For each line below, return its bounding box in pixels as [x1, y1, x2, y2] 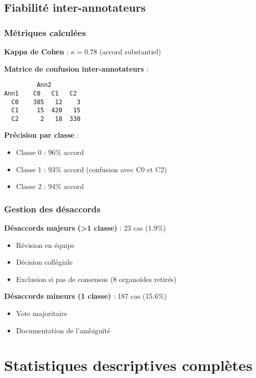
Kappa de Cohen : [4, 46, 69, 56]
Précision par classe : [4, 130, 79, 140]
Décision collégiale [16, 257, 73, 267]
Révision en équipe [16, 239, 75, 250]
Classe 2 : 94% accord [16, 181, 84, 192]
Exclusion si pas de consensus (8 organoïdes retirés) [16, 273, 177, 284]
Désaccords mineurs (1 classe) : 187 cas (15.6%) [4, 291, 167, 301]
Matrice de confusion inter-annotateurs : [4, 63, 148, 74]
